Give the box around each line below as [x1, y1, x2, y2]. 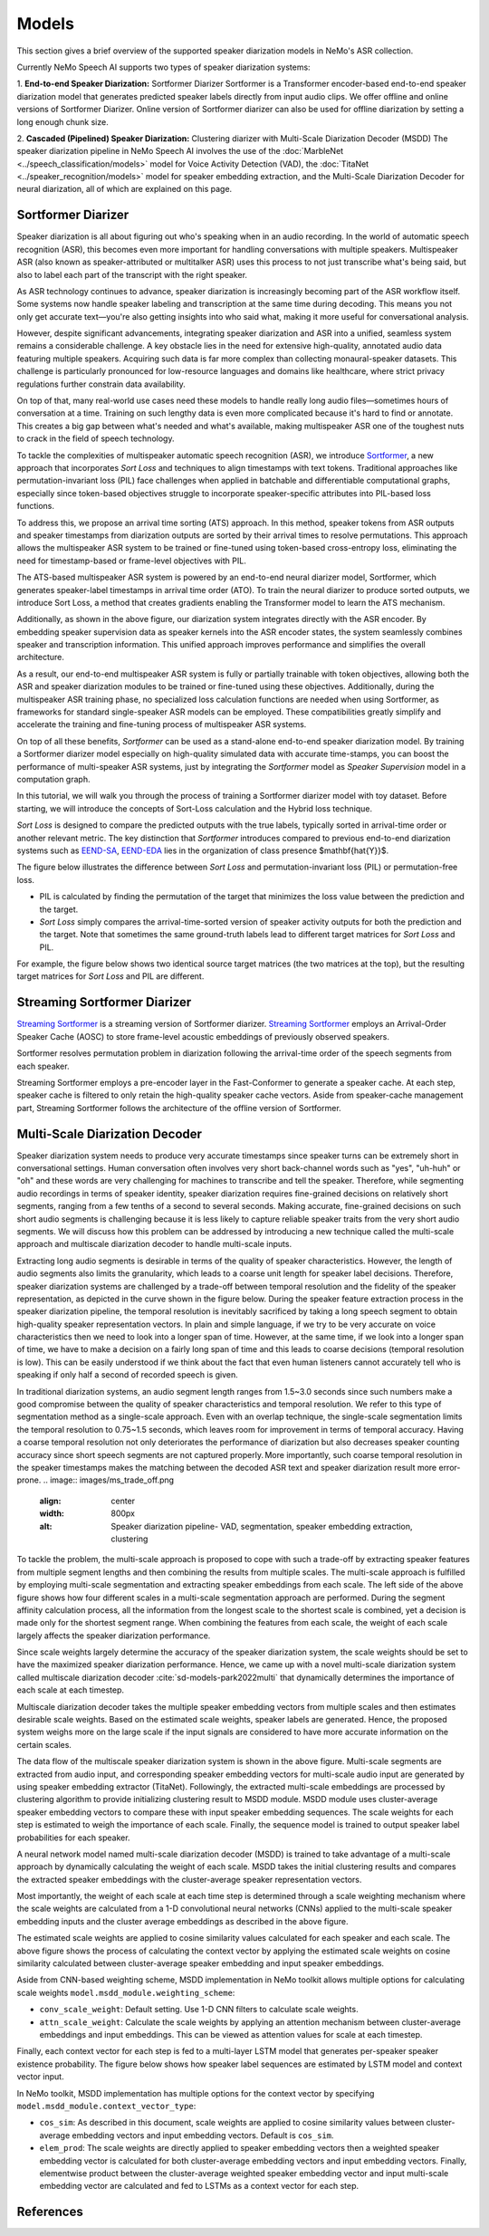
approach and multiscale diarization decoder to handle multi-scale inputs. [16, 1239, 292, 1250]
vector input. [16, 2071, 64, 2082]
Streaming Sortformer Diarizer [16, 994, 192, 1010]
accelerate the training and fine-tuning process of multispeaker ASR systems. [16, 719, 307, 730]
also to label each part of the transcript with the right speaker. [16, 269, 248, 280]
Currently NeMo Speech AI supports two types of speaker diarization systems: [16, 62, 312, 72]
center [110, 1495, 136, 1506]
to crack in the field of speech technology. [16, 433, 175, 444]
